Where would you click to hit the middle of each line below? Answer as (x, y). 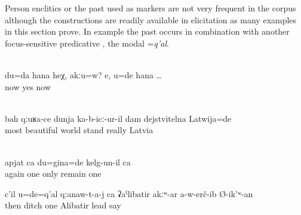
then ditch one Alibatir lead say (63, 205)
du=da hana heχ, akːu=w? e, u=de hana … (83, 74)
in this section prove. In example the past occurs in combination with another (147, 31)
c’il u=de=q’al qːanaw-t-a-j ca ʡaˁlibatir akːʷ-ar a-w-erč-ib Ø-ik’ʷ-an (129, 193)
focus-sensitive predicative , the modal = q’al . (87, 43)
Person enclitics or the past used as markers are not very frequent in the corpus (150, 8)
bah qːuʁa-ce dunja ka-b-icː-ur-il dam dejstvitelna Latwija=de (118, 118)
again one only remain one (53, 173)
